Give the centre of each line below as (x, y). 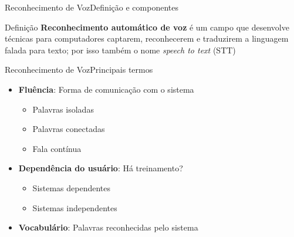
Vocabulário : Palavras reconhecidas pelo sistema (108, 227)
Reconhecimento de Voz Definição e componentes (92, 7)
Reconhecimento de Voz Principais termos (79, 70)
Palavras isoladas (63, 109)
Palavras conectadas (69, 129)
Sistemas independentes (75, 207)
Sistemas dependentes (72, 187)
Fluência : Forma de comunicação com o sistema (106, 89)
